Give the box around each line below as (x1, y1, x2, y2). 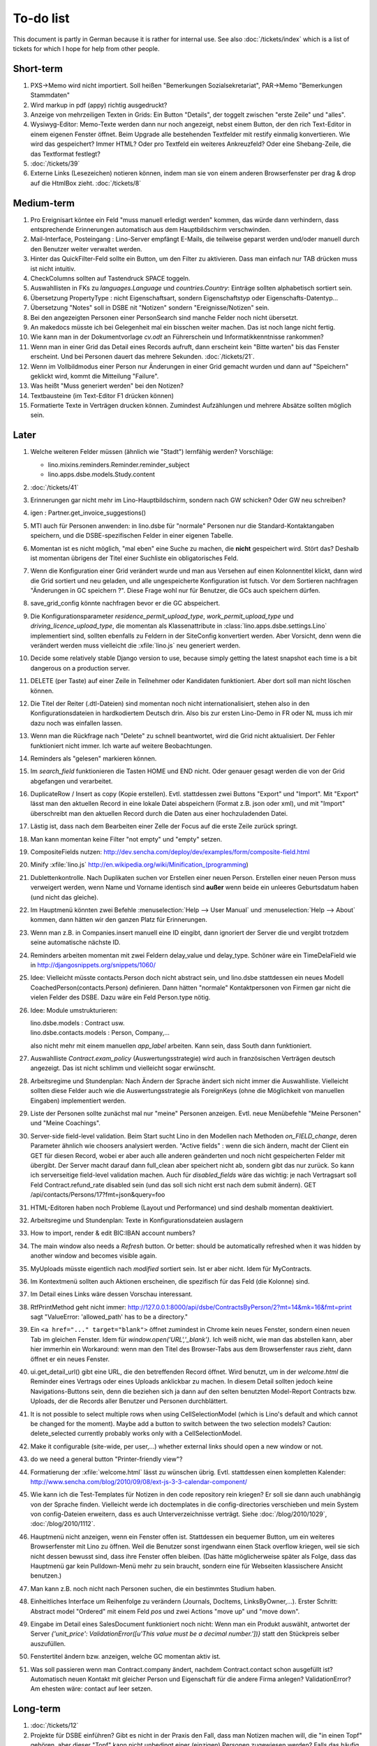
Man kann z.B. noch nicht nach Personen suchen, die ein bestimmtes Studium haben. (30, 1584, 276, 1592)
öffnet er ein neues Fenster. (30, 1355, 110, 1363)
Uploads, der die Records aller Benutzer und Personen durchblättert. (30, 1397, 228, 1405)
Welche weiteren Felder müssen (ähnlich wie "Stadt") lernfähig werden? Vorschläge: (30, 448, 274, 456)
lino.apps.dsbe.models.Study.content (47, 470, 155, 478)
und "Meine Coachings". (30, 1119, 101, 1127)
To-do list (13, 10, 70, 26)
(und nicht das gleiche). (30, 893, 99, 901)
